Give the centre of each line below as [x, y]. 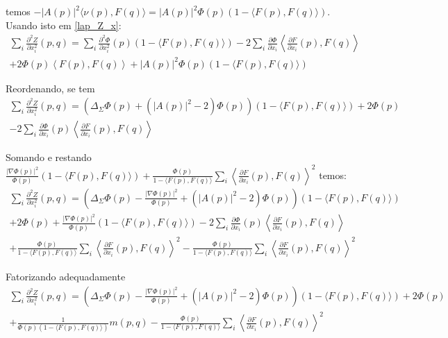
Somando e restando [49, 157]
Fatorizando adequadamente [66, 276]
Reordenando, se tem [50, 88]
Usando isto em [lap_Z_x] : [64, 25]
